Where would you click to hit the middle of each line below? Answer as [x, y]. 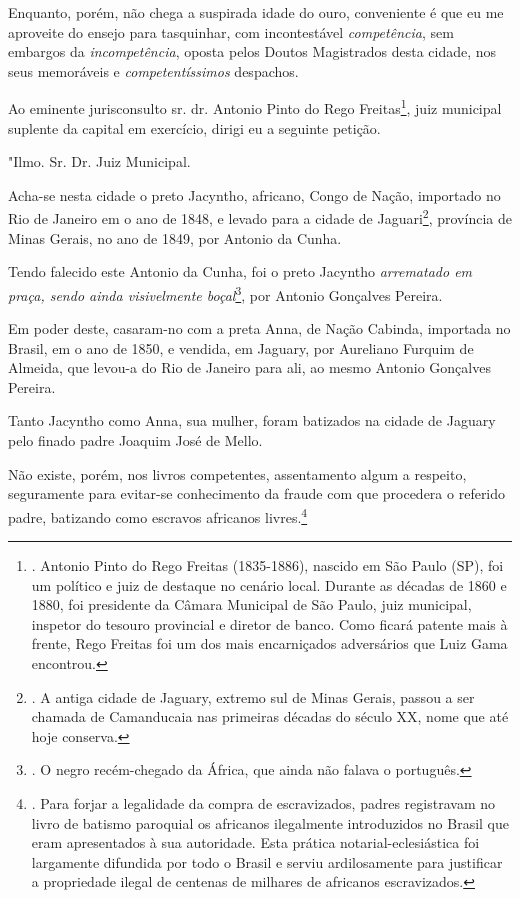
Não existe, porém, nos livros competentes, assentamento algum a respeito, [237, 473]
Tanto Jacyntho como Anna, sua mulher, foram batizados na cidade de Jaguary [252, 420]
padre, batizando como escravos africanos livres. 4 [158, 515]
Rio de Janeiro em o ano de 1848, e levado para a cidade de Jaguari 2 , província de [260, 217]
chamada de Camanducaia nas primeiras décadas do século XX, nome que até [270, 716]
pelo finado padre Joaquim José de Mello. [135, 440]
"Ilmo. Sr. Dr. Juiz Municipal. [99, 161]
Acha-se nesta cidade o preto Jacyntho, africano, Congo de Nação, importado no [254, 194]
